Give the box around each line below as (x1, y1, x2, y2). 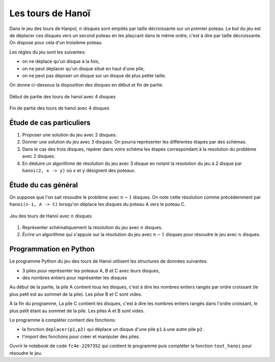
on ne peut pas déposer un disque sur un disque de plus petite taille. (22, 72, 167, 78)
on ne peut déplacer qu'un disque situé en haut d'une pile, (22, 65, 145, 71)
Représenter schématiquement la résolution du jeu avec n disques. (22, 225, 163, 230)
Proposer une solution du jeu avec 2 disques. (22, 131, 117, 137)
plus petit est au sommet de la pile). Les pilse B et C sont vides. (9, 291, 143, 297)
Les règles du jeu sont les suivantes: (9, 49, 86, 55)
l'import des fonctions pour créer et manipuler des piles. (22, 333, 140, 340)
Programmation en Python (9, 245, 95, 254)
